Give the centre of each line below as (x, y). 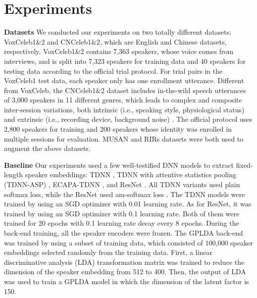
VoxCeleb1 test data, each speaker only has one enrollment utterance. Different (124, 80)
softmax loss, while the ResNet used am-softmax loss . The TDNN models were (125, 194)
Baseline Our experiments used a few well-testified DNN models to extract (119, 165)
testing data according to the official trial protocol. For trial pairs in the (113, 71)
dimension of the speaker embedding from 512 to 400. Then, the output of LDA (125, 272)
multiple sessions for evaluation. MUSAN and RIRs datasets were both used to (124, 138)
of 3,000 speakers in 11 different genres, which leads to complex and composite (123, 100)
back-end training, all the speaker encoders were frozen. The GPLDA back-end (124, 233)
